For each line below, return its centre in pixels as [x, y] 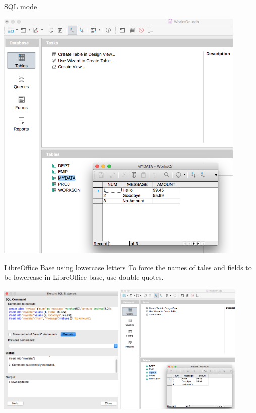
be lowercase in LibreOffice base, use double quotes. [84, 277]
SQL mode [21, 6]
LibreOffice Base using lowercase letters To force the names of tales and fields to [128, 267]
